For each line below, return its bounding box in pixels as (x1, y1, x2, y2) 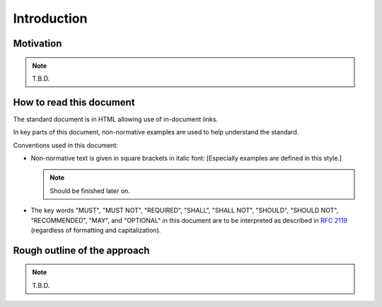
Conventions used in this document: (13, 141, 118, 149)
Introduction (13, 11, 88, 26)
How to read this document (13, 96, 135, 108)
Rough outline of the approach (13, 244, 150, 256)
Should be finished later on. (50, 186, 130, 195)
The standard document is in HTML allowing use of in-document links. (13, 115, 219, 123)
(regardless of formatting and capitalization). (30, 226, 161, 234)
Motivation (13, 37, 62, 50)
